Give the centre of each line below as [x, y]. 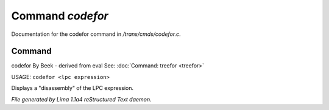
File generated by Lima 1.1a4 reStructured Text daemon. [81, 99]
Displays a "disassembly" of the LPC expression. [73, 88]
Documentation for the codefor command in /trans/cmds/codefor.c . [96, 34]
